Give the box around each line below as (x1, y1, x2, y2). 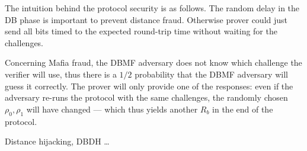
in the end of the (212, 102, 273, 115)
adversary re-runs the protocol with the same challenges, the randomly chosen (5, 91, 288, 104)
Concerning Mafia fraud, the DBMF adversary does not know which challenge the (5, 56, 302, 69)
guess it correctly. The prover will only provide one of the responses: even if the (5, 79, 293, 92)
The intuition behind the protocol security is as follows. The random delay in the (5, 2, 300, 14)
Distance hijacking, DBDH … (5, 135, 110, 147)
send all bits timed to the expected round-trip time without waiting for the (5, 25, 277, 37)
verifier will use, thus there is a (5, 68, 117, 80)
